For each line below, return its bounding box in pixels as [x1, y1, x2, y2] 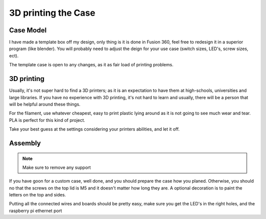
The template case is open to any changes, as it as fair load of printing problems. [9, 62, 173, 68]
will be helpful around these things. [9, 101, 81, 107]
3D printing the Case [9, 7, 96, 18]
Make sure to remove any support [22, 164, 91, 170]
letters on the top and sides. [9, 192, 66, 198]
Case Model [9, 26, 47, 34]
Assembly [9, 139, 41, 147]
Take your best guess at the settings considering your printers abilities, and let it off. [9, 126, 180, 132]
